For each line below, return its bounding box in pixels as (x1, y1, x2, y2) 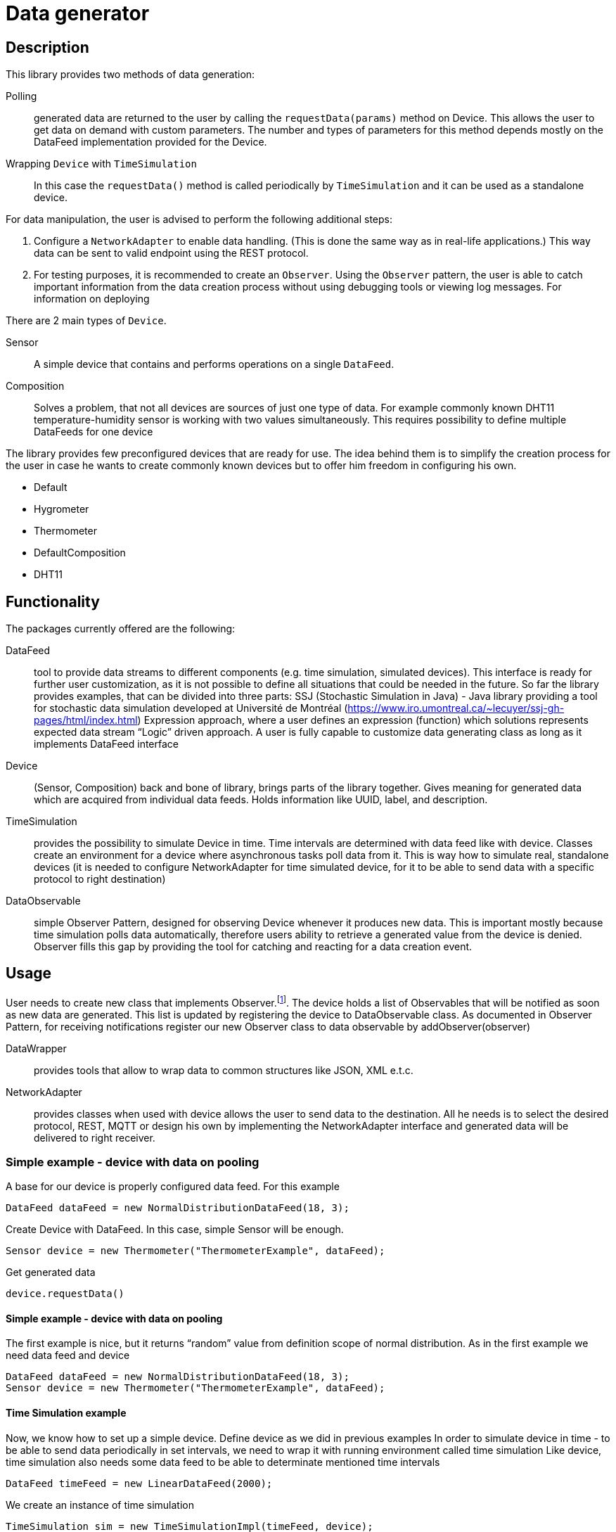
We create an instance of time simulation (6, 1498, 194, 1511)
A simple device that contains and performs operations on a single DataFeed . (34, 358, 394, 371)
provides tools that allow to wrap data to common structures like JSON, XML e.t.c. (34, 1064, 413, 1076)
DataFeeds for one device (34, 426, 153, 438)
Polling (6, 90, 37, 103)
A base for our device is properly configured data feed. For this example (6, 1180, 340, 1193)
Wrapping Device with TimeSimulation (6, 158, 197, 170)
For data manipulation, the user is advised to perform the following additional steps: (6, 213, 392, 226)
